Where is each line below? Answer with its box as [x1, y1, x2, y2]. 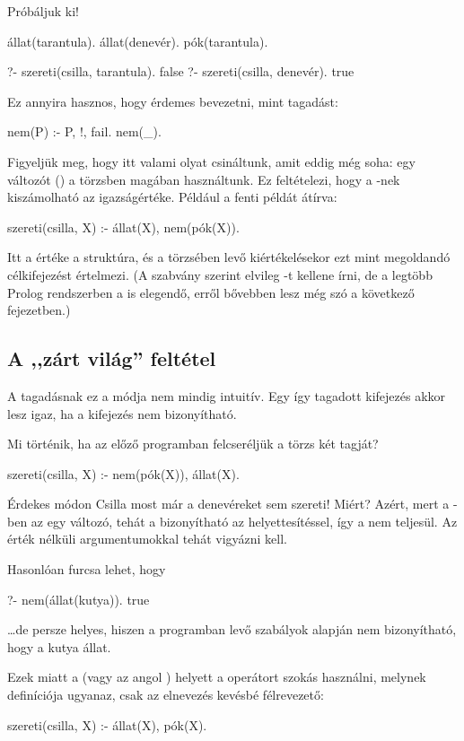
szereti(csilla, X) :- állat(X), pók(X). [7, 715, 207, 734]
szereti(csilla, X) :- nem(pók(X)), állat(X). [7, 464, 240, 483]
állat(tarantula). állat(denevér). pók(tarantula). [7, 31, 268, 50]
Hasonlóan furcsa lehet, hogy [7, 560, 166, 579]
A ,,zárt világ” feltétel [7, 344, 216, 372]
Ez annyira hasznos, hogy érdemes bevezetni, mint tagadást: [7, 92, 338, 110]
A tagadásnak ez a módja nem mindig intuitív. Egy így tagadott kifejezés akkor [7, 386, 446, 405]
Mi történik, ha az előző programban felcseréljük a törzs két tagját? [7, 434, 379, 453]
